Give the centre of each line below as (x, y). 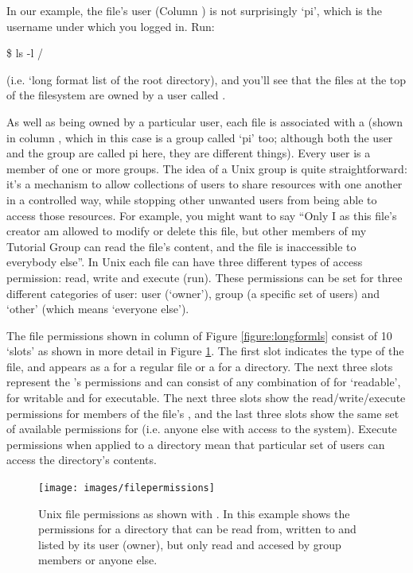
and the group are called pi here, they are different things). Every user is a (189, 153)
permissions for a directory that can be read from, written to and (197, 529)
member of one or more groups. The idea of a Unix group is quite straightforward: (207, 168)
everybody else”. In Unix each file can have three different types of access (185, 262)
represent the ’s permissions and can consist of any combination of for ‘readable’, (204, 382)
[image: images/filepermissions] (127, 488)
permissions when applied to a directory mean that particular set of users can (196, 444)
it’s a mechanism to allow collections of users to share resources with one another (205, 184)
